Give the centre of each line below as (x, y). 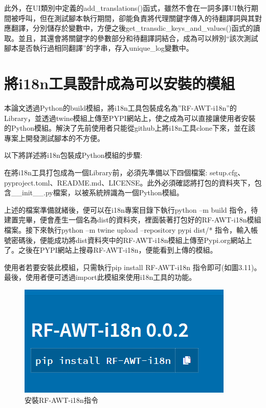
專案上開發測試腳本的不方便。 (54, 138)
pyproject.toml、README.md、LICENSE (72, 182)
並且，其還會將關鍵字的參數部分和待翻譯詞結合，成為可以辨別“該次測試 (138, 38)
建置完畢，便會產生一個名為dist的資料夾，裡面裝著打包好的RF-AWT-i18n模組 (133, 220)
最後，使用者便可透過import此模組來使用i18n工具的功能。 (100, 277)
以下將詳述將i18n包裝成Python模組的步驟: (73, 155)
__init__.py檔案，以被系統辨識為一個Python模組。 (97, 192)
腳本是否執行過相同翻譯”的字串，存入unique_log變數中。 (99, 48)
